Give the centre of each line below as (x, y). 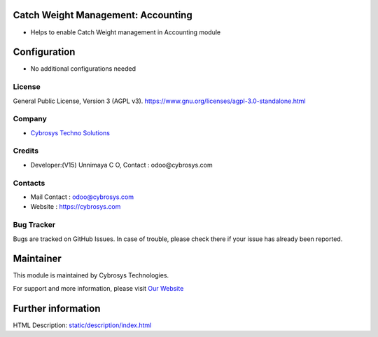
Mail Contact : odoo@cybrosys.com (82, 197)
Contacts (29, 183)
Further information (57, 308)
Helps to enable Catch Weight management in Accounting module (125, 32)
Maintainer (37, 259)
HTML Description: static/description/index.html (82, 325)
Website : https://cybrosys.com (76, 207)
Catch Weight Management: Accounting (103, 15)
